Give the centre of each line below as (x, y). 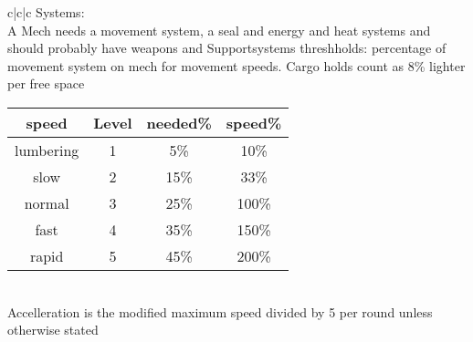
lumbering (47, 150)
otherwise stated (53, 330)
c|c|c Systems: (46, 12)
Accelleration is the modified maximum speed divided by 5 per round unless (220, 311)
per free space (46, 83)
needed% (179, 122)
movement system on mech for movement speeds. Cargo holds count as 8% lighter (236, 65)
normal (47, 202)
